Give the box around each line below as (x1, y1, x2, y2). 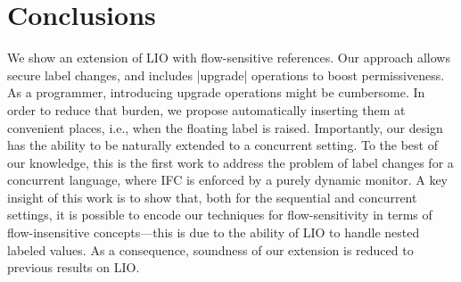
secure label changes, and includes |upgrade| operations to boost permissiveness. (7, 65, 445, 84)
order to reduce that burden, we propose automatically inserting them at (7, 100, 406, 119)
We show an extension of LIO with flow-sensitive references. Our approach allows (7, 48, 450, 67)
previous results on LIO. (7, 258, 140, 277)
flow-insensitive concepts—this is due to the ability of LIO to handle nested (7, 223, 420, 242)
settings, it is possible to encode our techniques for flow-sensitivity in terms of (7, 205, 432, 224)
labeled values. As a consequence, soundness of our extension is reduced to (7, 240, 414, 259)
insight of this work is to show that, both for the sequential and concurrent (7, 187, 417, 206)
